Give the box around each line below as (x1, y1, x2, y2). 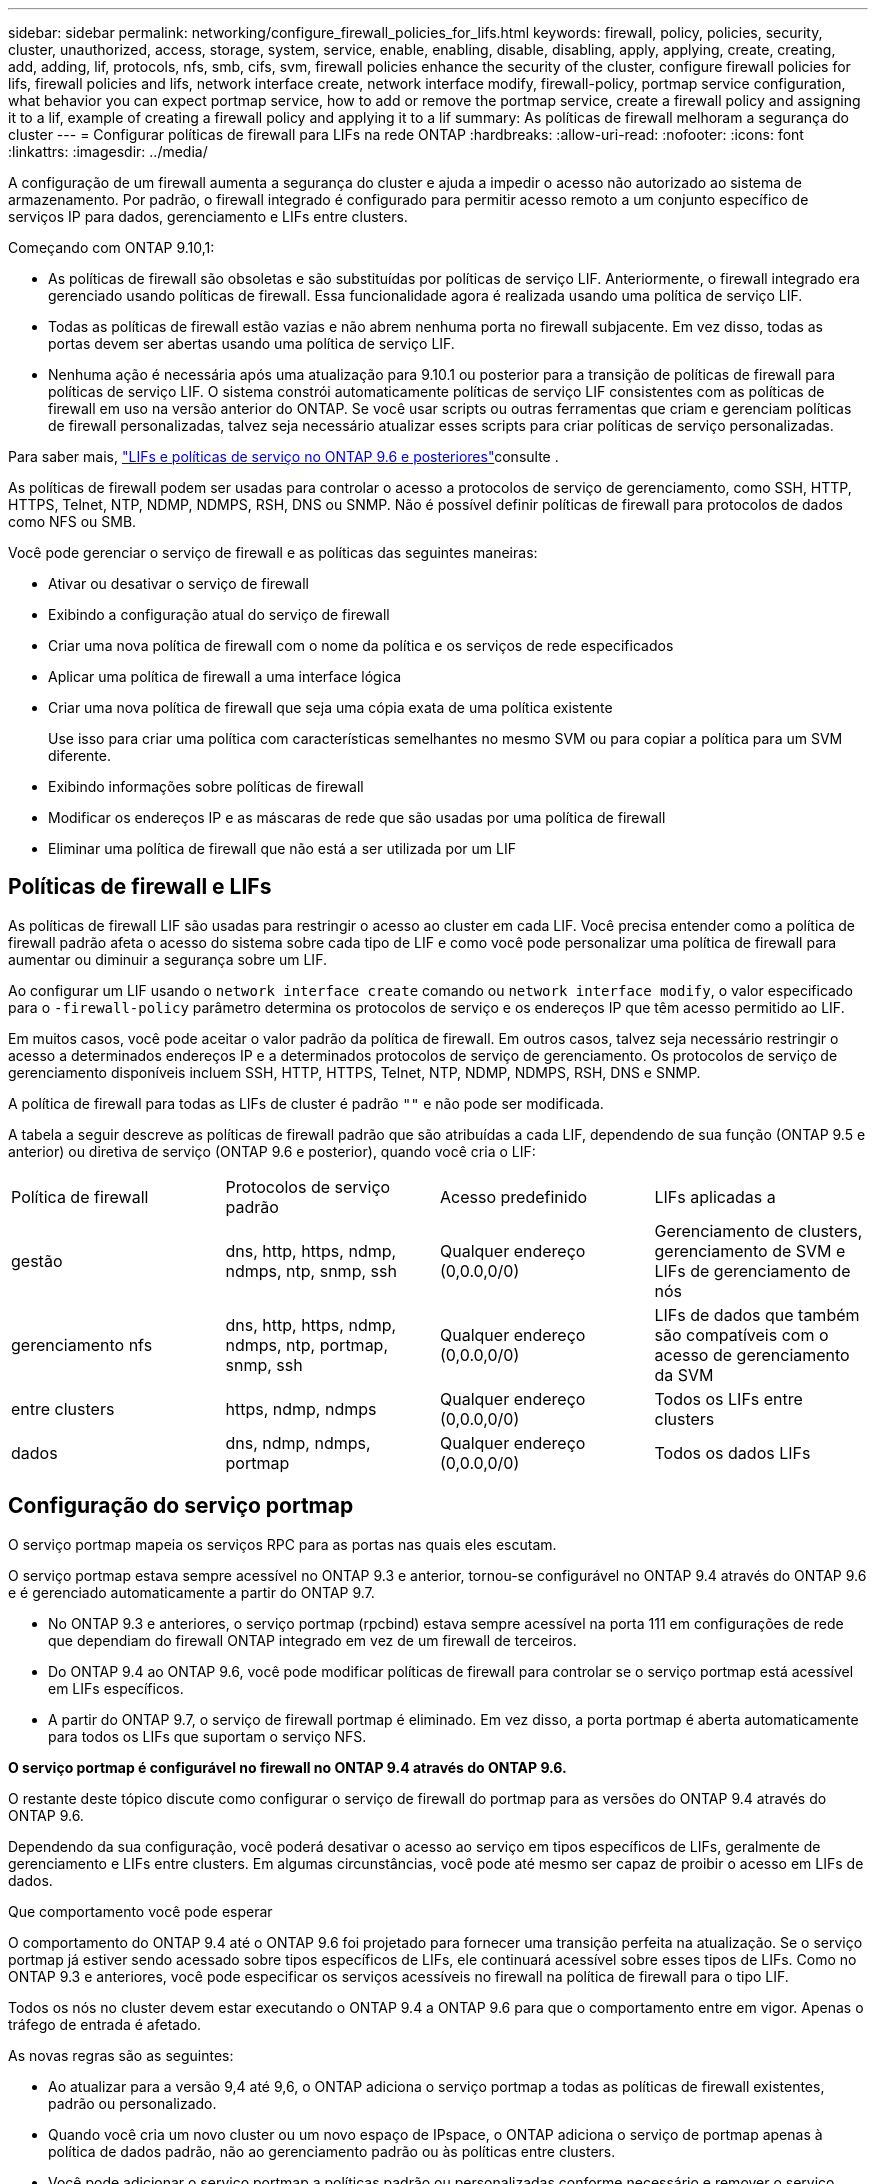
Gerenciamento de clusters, (654, 1220, 863, 1241)
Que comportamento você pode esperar (8, 1902, 273, 1920)
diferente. (48, 747, 112, 764)
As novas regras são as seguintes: (8, 2046, 234, 2064)
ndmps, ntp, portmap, (225, 1334, 389, 1355)
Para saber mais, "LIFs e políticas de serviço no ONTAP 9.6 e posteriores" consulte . (8, 448, 559, 465)
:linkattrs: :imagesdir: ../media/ (8, 143, 208, 160)
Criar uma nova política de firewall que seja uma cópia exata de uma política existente (48, 699, 613, 716)
